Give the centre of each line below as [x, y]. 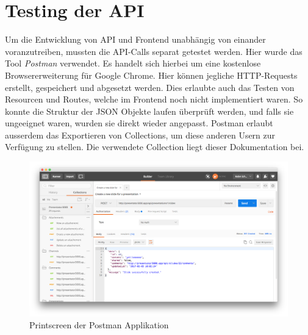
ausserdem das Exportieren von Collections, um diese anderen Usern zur [140, 135]
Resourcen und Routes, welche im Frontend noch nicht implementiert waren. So [154, 99]
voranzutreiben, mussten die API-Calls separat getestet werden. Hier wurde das [154, 51]
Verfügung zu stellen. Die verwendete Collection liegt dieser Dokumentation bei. [155, 147]
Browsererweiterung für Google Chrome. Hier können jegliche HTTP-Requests [151, 75]
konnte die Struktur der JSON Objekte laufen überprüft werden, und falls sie [149, 111]
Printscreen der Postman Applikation [99, 325]
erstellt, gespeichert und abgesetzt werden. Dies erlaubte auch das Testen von [150, 87]
